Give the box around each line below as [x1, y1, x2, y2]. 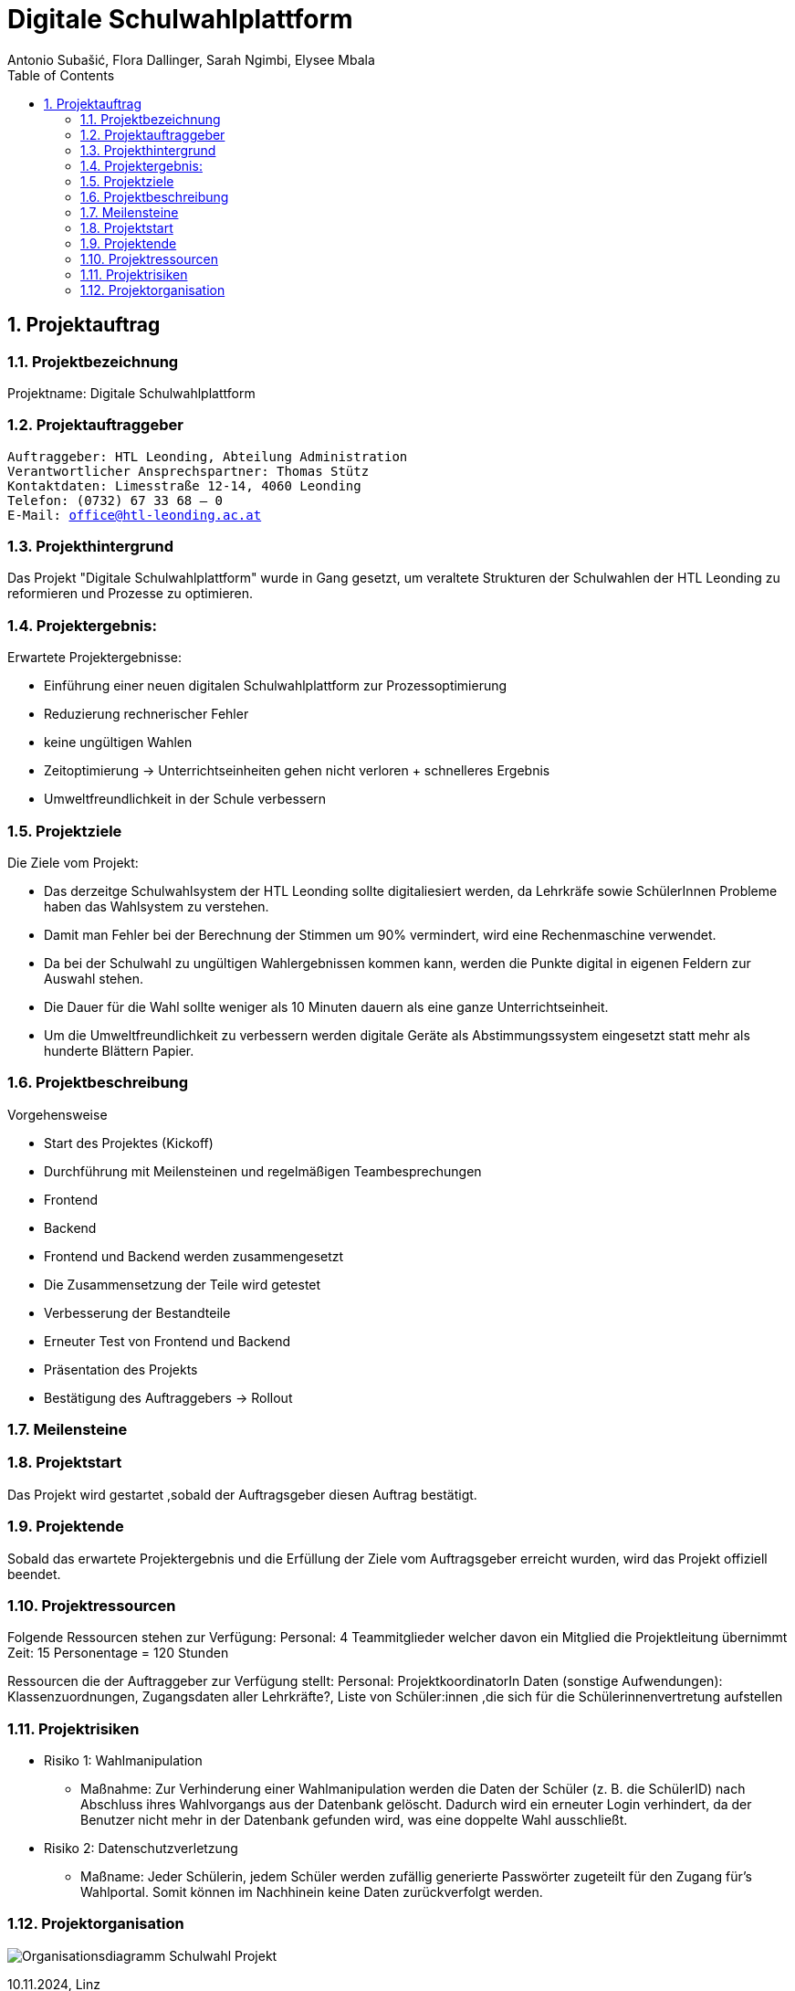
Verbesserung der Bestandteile [44, 1304, 231, 1321]
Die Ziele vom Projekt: [7, 854, 139, 870]
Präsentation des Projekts [44, 1361, 198, 1377]
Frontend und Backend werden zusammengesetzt [44, 1248, 344, 1264]
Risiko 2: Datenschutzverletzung [44, 1840, 238, 1857]
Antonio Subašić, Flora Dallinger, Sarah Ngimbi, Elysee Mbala [7, 51, 375, 68]
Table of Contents [7, 67, 115, 83]
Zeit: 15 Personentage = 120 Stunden [7, 1645, 229, 1661]
